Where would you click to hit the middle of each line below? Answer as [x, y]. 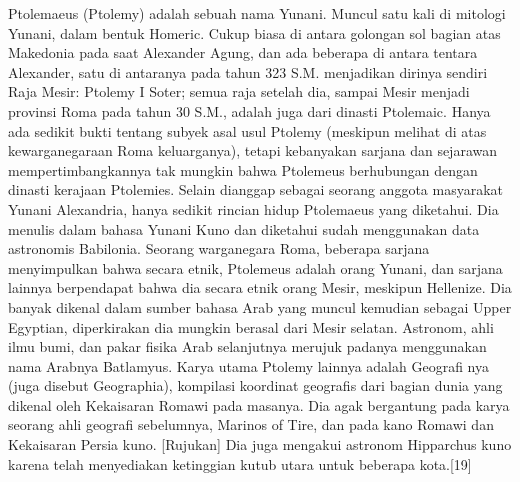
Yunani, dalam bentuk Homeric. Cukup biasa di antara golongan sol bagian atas [254, 32]
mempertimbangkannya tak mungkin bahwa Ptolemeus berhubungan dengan [243, 169]
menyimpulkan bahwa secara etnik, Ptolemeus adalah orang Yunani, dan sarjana [255, 267]
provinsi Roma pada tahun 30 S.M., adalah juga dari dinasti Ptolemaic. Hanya [249, 110]
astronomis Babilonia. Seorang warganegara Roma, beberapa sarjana [219, 248]
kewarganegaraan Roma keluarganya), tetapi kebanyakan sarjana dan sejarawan [253, 150]
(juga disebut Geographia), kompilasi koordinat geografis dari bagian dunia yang [255, 385]
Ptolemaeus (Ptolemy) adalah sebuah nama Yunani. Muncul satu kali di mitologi [257, 13]
